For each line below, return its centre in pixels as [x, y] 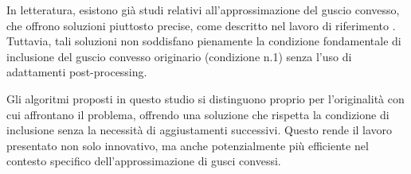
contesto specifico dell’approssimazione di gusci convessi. [144, 161]
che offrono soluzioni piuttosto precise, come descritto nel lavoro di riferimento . [201, 25]
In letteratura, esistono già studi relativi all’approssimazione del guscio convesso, [203, 10]
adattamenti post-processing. [77, 72]
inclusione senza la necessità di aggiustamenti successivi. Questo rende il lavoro [200, 130]
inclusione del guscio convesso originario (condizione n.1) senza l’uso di [179, 56]
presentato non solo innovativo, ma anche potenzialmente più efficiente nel [188, 145]
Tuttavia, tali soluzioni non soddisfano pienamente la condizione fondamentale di [204, 41]
